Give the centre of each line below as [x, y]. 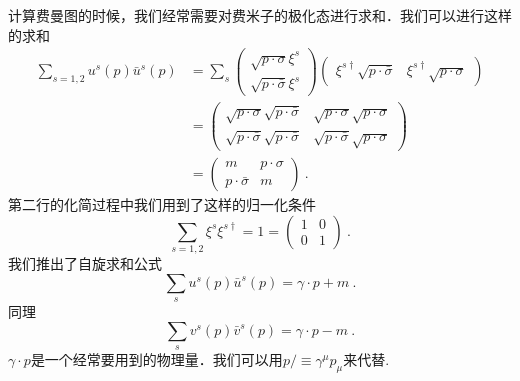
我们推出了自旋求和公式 [85, 263]
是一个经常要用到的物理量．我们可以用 [156, 359]
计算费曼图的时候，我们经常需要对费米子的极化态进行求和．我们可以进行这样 [260, 15]
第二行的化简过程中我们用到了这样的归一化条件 [162, 204]
